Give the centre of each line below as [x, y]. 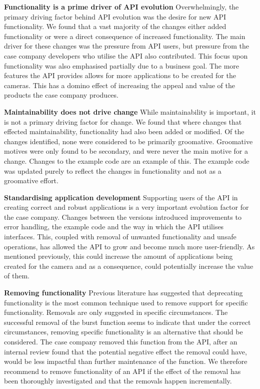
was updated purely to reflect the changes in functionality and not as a [113, 170]
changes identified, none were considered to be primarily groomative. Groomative [128, 141]
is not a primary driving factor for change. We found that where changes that [123, 121]
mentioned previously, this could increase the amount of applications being [118, 256]
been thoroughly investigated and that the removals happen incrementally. [118, 381]
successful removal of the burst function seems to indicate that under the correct [127, 322]
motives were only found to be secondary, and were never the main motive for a [126, 151]
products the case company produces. [61, 95]
